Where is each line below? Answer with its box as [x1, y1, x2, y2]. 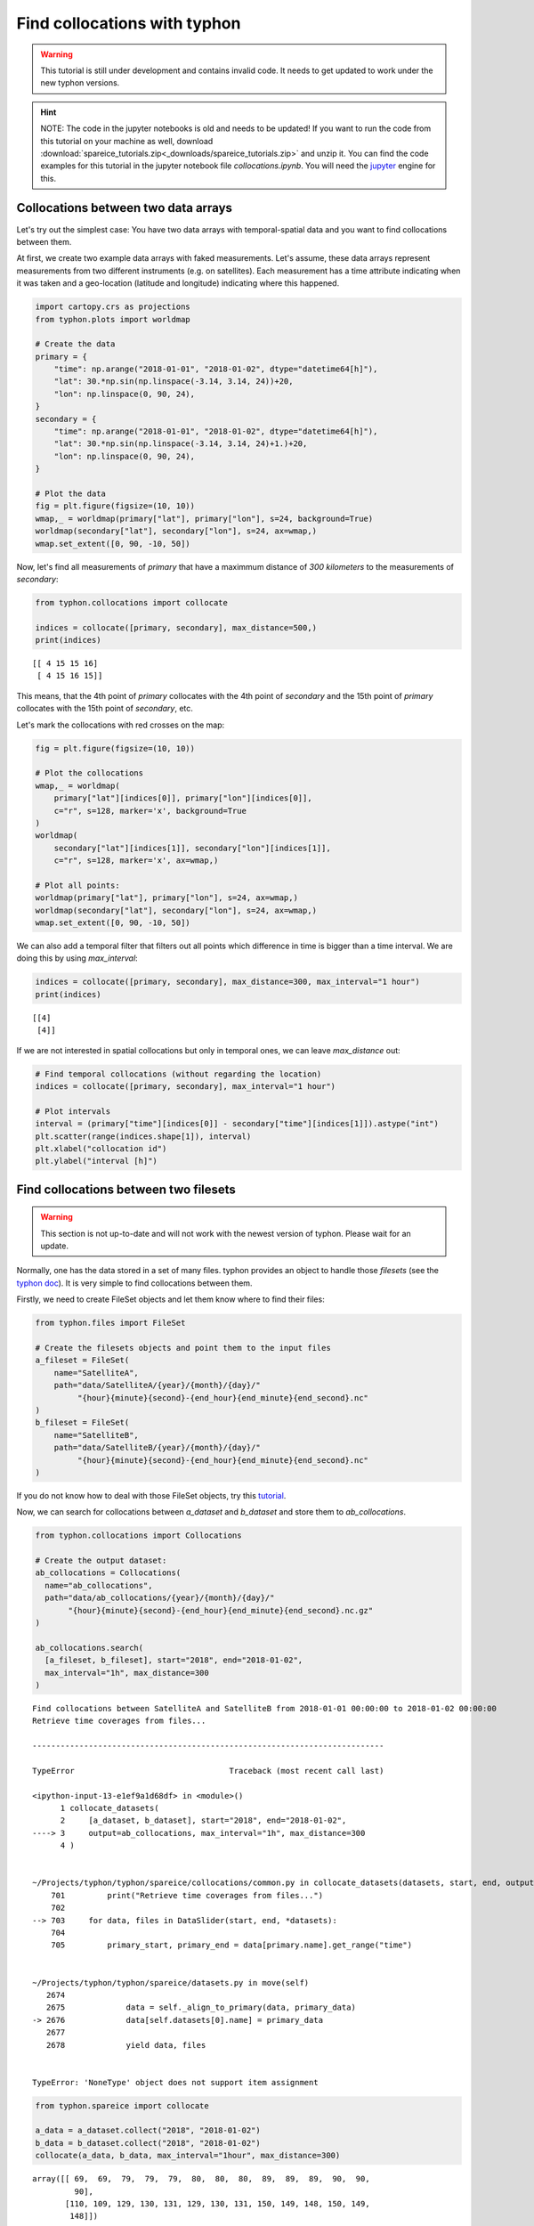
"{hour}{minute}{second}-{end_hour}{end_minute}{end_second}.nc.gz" [68, 1605, 374, 1615]
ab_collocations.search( [35, 1643, 144, 1653]
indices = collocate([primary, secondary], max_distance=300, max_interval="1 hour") [35, 977, 420, 987]
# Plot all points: [35, 880, 120, 890]
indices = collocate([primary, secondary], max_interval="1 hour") [35, 1081, 336, 1091]
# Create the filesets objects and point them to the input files [35, 1343, 331, 1353]
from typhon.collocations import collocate [35, 597, 229, 607]
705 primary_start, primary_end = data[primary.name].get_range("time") [50, 1940, 413, 1950]
